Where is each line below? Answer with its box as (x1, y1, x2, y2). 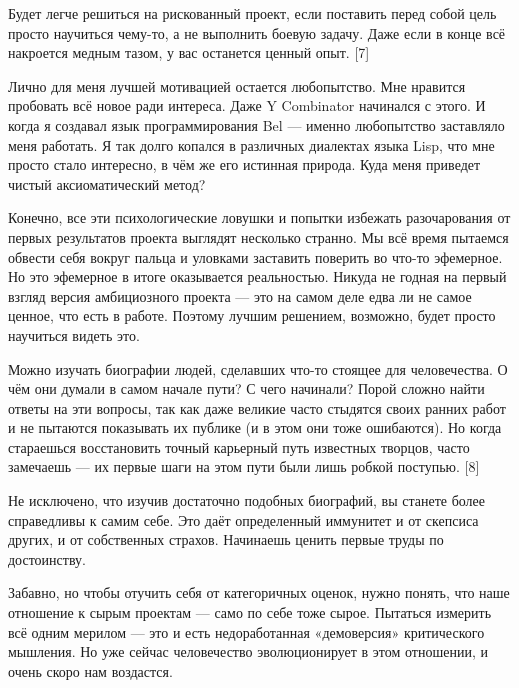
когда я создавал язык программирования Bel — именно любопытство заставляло (8, 114, 505, 135)
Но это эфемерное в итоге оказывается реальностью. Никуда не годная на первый (8, 266, 507, 287)
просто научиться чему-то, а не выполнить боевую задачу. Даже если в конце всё (8, 22, 506, 43)
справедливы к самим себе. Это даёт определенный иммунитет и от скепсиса (8, 509, 479, 530)
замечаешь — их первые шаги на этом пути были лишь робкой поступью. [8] (8, 456, 480, 477)
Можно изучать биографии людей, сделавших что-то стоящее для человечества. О (8, 358, 508, 379)
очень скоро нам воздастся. (8, 660, 173, 681)
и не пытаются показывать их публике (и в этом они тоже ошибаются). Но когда (8, 417, 502, 438)
